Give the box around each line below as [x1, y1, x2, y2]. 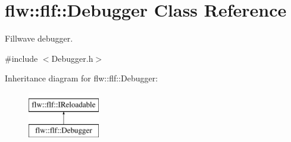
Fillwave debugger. [5, 32, 73, 45]
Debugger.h [51, 52, 93, 64]
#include [5, 52, 38, 64]
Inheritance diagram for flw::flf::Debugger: [5, 72, 158, 84]
